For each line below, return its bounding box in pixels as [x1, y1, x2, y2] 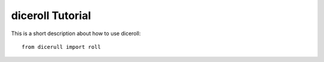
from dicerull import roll [22, 44, 101, 50]
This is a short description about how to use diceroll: [11, 30, 141, 37]
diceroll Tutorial [11, 9, 91, 22]
